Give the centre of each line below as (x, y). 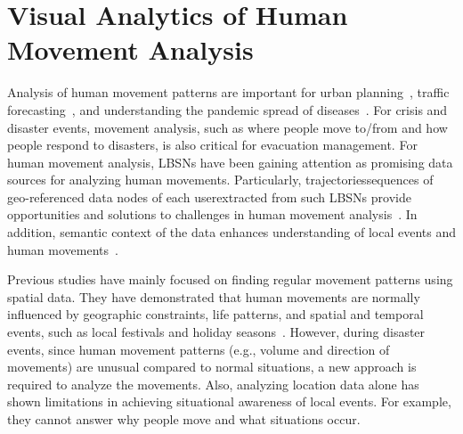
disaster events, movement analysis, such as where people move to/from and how (227, 127)
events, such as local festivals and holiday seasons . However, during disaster (216, 332)
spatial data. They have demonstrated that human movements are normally (214, 296)
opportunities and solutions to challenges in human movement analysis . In (212, 214)
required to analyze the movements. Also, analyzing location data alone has (213, 384)
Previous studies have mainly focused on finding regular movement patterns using (230, 279)
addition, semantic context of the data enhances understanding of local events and (231, 232)
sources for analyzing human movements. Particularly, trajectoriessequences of (220, 180)
